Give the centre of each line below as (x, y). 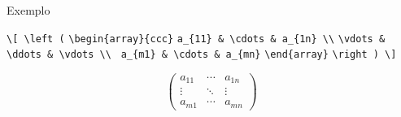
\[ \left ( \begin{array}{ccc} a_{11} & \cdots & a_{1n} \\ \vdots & (196, 39)
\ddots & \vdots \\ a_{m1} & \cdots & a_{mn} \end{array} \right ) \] (202, 55)
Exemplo (28, 10)
